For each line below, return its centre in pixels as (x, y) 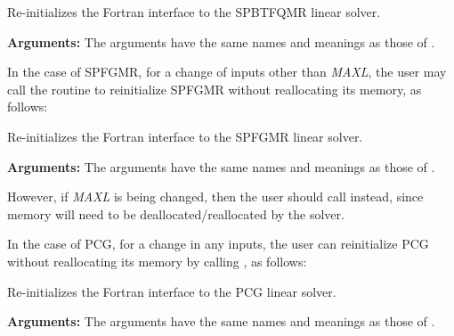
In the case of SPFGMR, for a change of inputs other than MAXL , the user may (227, 72)
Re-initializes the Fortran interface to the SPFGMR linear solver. (185, 136)
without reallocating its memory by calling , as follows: (157, 261)
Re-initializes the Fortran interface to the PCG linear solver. (172, 291)
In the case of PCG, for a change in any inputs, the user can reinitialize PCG (218, 244)
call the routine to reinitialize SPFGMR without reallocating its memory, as (215, 89)
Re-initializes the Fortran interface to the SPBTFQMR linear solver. (194, 12)
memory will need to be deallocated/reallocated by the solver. (176, 213)
